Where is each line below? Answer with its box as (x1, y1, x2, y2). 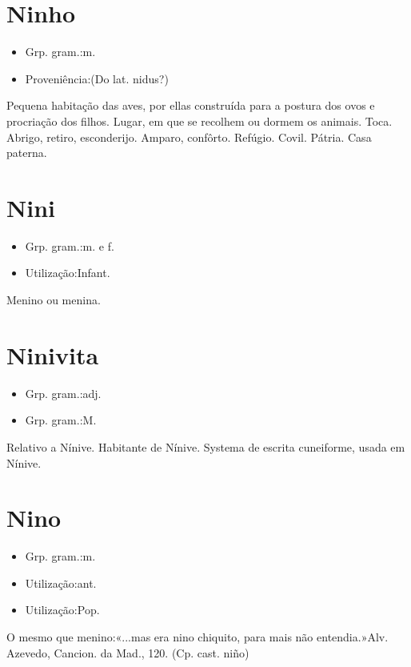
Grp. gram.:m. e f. (25, 237, 114, 254)
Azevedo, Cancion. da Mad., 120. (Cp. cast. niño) (6, 644, 249, 661)
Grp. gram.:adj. (25, 384, 102, 401)
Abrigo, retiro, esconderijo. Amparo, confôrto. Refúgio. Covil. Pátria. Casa (6, 128, 372, 145)
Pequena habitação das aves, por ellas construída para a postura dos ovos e (6, 97, 375, 114)
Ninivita (6, 338, 99, 371)
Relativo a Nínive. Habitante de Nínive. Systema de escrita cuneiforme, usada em (6, 438, 405, 455)
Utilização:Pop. (25, 601, 100, 618)
